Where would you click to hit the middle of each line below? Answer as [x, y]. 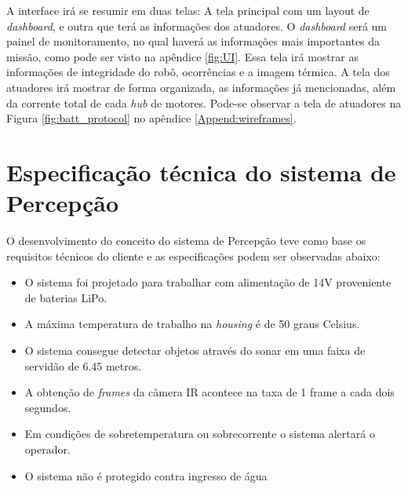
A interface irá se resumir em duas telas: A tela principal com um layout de [188, 10]
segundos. [48, 407]
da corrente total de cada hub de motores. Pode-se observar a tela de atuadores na [204, 102]
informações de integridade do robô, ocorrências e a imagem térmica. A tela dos [198, 72]
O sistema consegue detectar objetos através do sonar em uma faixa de [195, 350]
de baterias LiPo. [66, 297]
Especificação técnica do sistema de [201, 172]
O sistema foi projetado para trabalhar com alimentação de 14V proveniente [208, 282]
